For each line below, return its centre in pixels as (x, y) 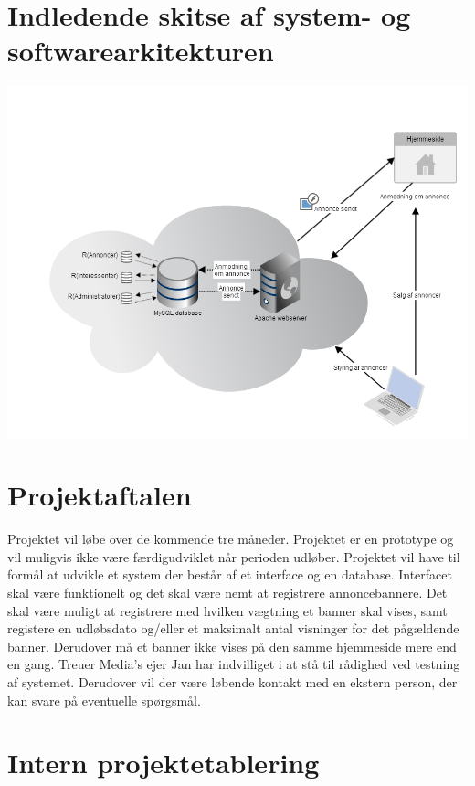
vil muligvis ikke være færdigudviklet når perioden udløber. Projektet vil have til (234, 556)
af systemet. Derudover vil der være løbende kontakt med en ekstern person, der (232, 681)
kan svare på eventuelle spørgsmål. (104, 700)
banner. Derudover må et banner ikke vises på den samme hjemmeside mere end (232, 646)
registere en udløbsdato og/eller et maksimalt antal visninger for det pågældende (233, 628)
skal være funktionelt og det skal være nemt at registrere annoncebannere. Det (227, 593)
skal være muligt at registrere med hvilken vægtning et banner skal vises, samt (227, 610)
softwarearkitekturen (141, 51)
